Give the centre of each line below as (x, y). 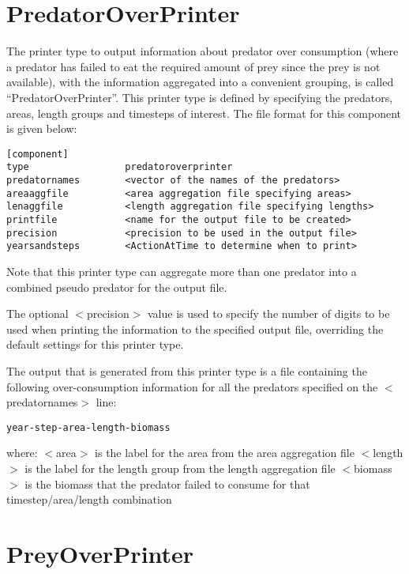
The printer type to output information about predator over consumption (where (203, 51)
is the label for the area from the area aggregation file (225, 453)
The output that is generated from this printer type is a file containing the (187, 370)
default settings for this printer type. (95, 344)
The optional (38, 313)
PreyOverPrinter (100, 553)
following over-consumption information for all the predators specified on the (192, 386)
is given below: (42, 128)
